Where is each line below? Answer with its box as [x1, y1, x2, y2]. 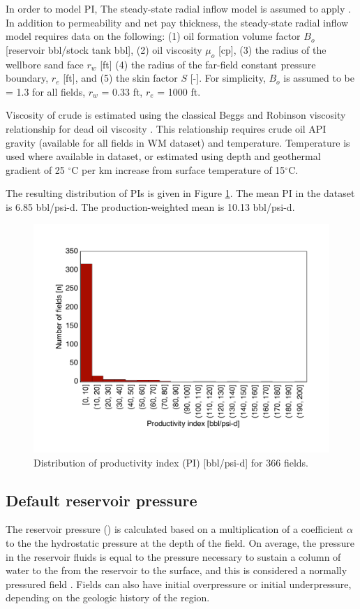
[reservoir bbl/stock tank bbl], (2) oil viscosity [6, 42, 202, 57]
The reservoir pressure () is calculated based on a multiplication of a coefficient [6, 522, 344, 536]
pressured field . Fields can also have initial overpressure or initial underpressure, [6, 576, 352, 591]
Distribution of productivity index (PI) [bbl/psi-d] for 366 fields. [33, 455, 309, 469]
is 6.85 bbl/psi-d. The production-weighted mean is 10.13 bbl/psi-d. [6, 199, 295, 214]
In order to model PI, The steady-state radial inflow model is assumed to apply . [6, 1, 351, 15]
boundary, [6, 71, 49, 85]
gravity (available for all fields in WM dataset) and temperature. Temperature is [6, 135, 350, 149]
